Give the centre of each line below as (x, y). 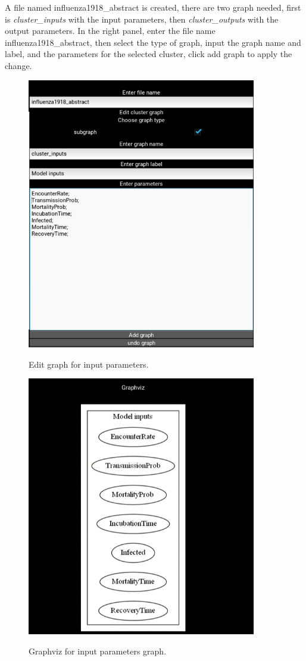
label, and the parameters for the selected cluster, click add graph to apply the (149, 54)
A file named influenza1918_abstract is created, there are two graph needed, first (153, 7)
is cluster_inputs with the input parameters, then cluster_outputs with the (142, 19)
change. (18, 65)
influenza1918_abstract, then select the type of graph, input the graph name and (153, 42)
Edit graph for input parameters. (89, 364)
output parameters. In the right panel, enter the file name (110, 31)
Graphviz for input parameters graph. (98, 651)
